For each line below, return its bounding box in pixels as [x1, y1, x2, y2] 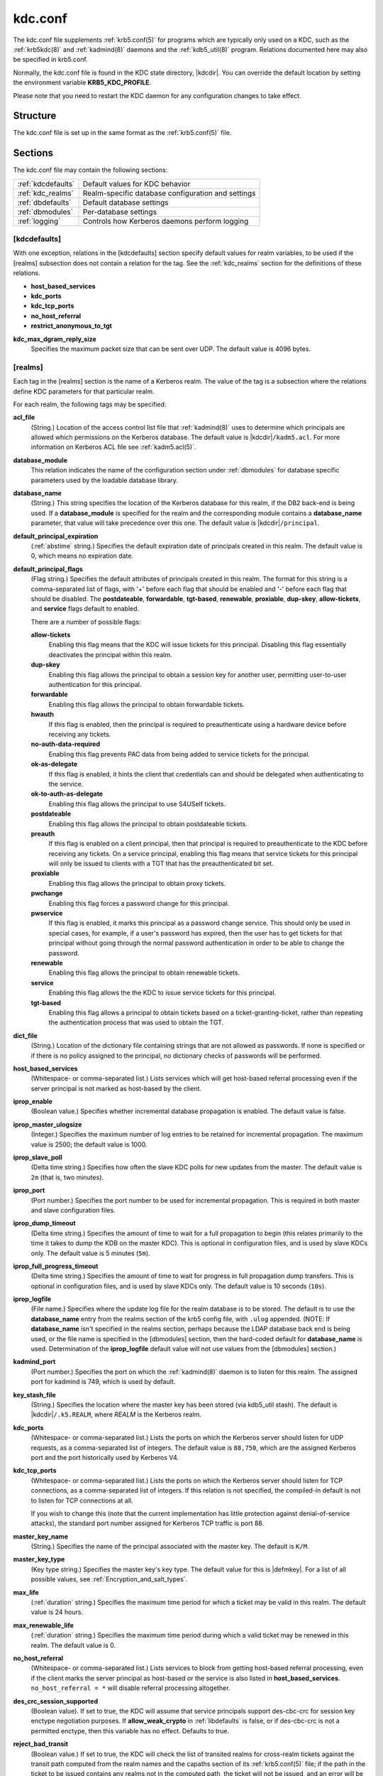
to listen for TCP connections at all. [30, 1496, 133, 1505]
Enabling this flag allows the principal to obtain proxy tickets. [48, 879, 226, 887]
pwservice [30, 909, 63, 918]
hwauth [30, 710, 55, 719]
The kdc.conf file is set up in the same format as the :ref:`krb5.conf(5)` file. [13, 129, 232, 137]
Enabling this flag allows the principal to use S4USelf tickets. [48, 799, 226, 808]
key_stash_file [13, 1390, 56, 1399]
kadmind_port [13, 1358, 56, 1366]
